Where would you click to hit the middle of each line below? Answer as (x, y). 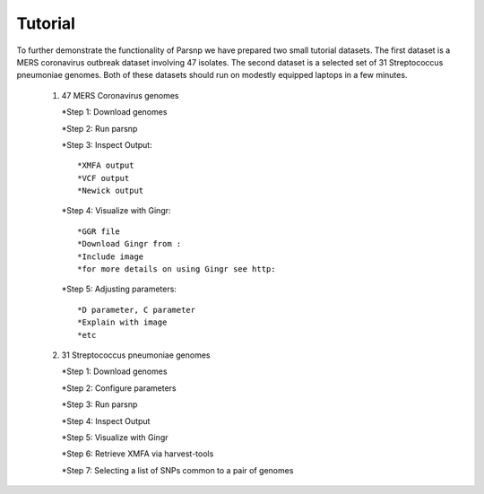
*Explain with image (122, 322)
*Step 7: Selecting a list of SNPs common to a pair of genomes (177, 470)
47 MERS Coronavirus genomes (120, 95)
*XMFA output (106, 165)
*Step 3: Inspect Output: (107, 144)
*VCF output (104, 178)
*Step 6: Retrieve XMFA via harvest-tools (138, 454)
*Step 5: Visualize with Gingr (115, 437)
